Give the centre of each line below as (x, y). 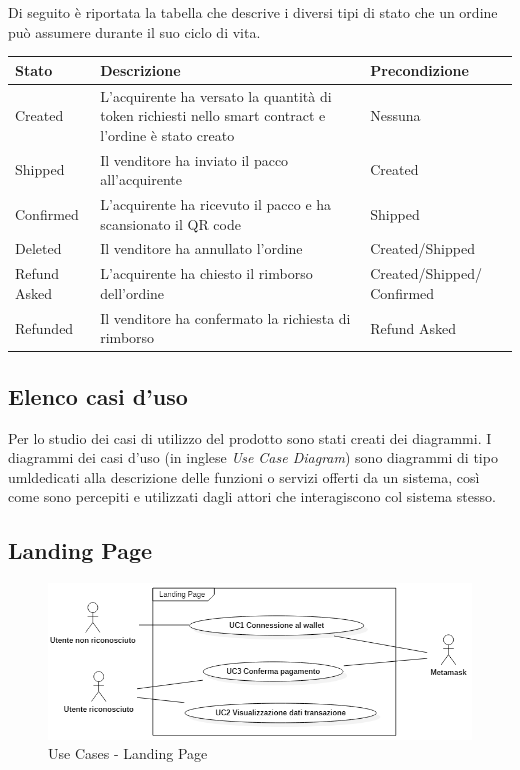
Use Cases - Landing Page (128, 753)
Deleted (38, 248)
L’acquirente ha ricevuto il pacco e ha (216, 204)
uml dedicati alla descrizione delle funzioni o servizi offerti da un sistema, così (244, 476)
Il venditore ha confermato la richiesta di (225, 317)
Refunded (44, 327)
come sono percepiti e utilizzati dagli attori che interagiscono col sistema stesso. (252, 496)
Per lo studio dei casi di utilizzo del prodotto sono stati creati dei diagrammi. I (250, 437)
